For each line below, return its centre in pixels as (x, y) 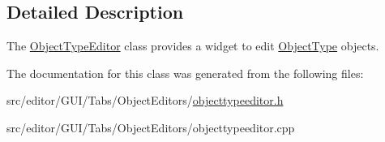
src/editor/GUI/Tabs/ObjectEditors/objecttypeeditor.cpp (151, 127)
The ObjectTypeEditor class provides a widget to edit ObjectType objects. (193, 46)
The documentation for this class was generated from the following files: (185, 73)
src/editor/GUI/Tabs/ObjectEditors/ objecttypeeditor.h (145, 100)
